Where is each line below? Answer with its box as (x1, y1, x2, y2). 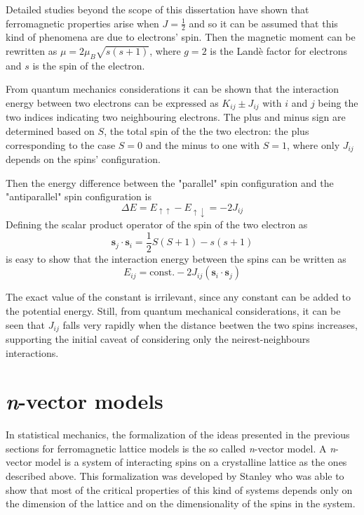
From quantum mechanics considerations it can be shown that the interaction (6, 82, 339, 96)
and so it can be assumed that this (189, 15, 338, 30)
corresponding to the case (6, 137, 116, 152)
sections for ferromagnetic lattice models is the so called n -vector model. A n (6, 441, 336, 455)
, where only (286, 137, 340, 152)
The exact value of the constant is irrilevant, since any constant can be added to (6, 289, 351, 304)
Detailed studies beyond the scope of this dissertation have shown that (6, 2, 309, 16)
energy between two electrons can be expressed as (6, 96, 219, 110)
